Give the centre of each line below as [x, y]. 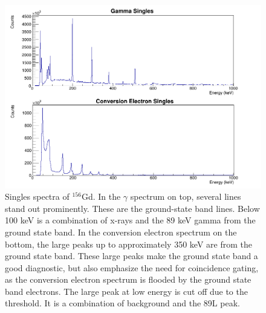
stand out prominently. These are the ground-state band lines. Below [132, 208]
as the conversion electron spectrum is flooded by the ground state [128, 279]
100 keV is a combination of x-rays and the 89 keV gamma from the [130, 220]
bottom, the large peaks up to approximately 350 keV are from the [128, 244]
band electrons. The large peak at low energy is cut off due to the [126, 291]
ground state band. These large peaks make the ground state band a [131, 256]
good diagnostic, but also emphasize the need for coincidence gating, [132, 267]
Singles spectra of [37, 196]
